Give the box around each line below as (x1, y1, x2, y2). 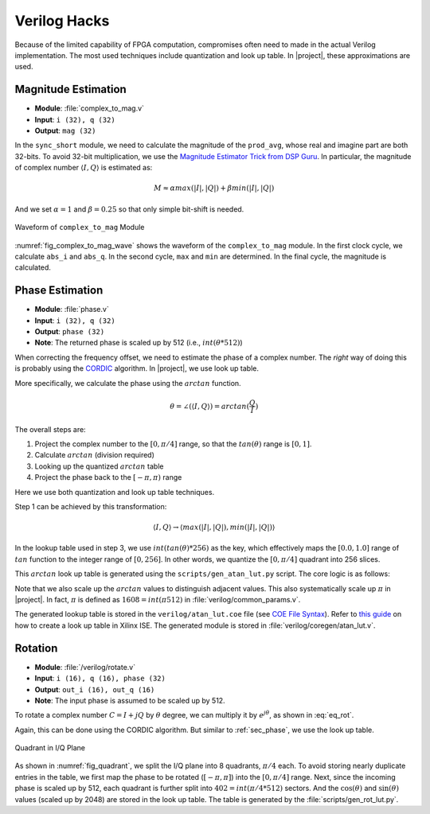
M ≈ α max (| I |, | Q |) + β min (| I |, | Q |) (154, 184, 275, 193)
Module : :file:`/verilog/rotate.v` (34, 662, 135, 672)
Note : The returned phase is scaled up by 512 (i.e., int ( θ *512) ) (34, 338, 243, 348)
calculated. (14, 263, 52, 272)
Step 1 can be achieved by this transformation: (14, 501, 167, 511)
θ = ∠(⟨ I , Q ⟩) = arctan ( (170, 402, 250, 411)
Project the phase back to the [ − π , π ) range (34, 473, 182, 482)
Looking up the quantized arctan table (34, 462, 164, 471)
